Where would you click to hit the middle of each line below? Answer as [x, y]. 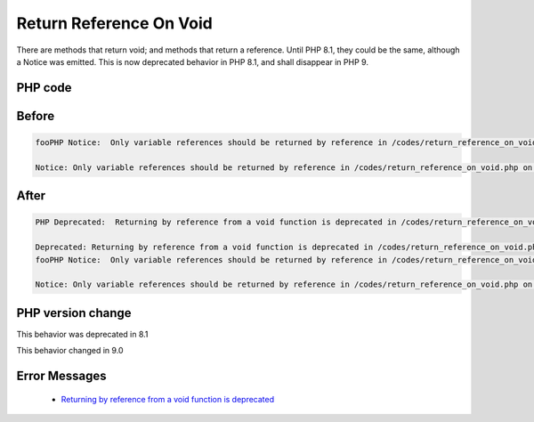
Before [36, 116]
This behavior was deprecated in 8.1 [82, 334]
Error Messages [61, 375]
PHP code [44, 88]
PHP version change [74, 313]
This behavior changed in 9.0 [70, 351]
